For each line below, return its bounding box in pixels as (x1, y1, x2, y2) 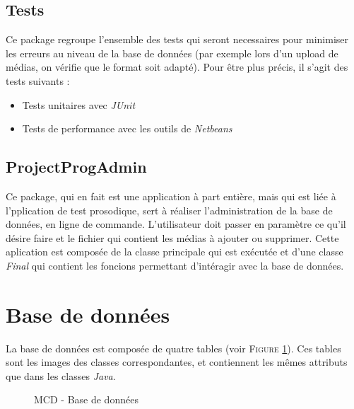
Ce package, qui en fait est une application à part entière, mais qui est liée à (6, 188, 336, 203)
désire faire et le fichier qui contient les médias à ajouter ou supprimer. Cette (6, 230, 339, 245)
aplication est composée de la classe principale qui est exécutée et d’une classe (6, 244, 343, 259)
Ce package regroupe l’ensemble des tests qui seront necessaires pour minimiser (6, 32, 349, 47)
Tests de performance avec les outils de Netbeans (22, 121, 232, 136)
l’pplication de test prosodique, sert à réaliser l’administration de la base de (6, 202, 333, 217)
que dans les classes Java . (6, 368, 116, 383)
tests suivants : (6, 73, 70, 88)
